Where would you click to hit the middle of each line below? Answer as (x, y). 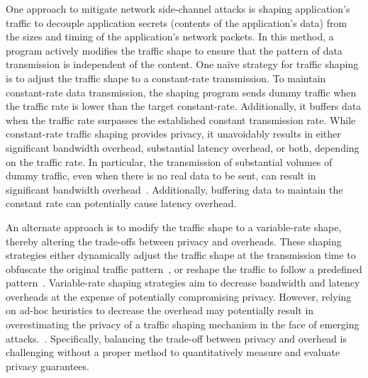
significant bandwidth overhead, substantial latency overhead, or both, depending (183, 147)
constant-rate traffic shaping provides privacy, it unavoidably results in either (173, 134)
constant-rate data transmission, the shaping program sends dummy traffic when (181, 92)
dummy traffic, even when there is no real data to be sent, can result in (161, 176)
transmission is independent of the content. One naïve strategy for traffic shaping (182, 64)
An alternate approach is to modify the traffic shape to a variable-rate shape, (174, 227)
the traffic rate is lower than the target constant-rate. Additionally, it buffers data (184, 106)
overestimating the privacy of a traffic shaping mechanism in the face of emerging (183, 324)
